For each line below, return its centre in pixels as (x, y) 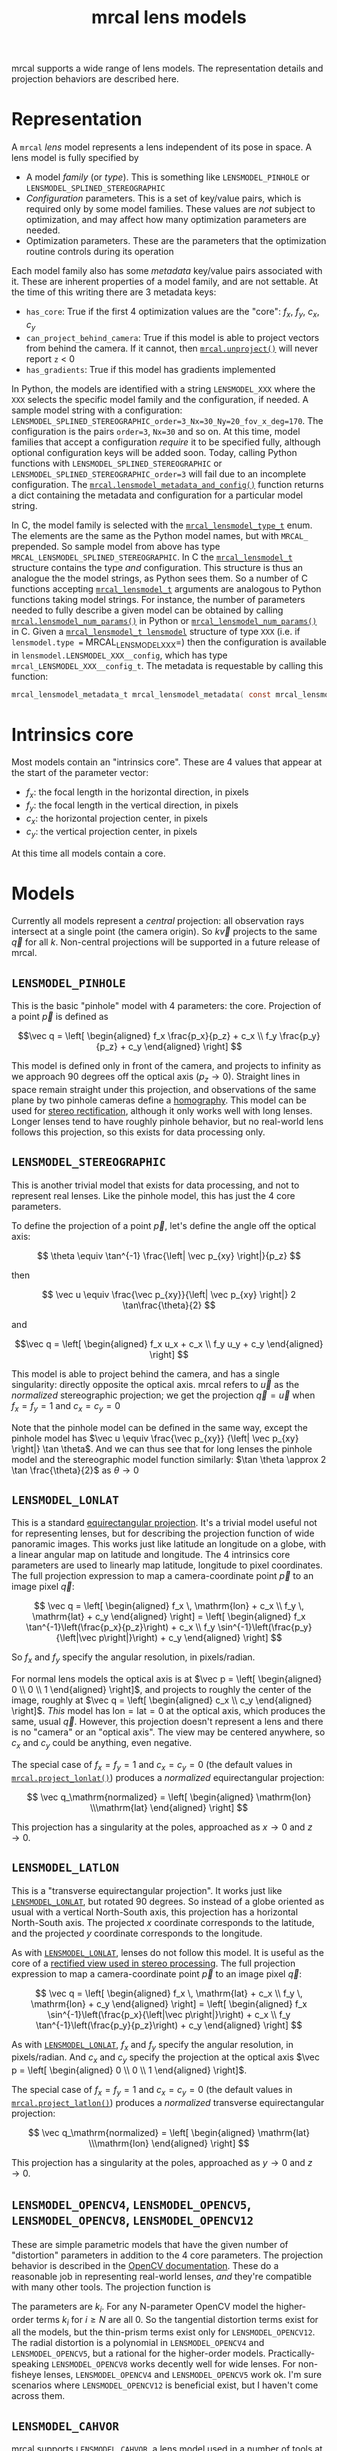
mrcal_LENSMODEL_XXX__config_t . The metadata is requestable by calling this (167, 665)
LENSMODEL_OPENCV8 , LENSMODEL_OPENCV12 (132, 2220)
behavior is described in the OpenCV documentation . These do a (145, 2265)
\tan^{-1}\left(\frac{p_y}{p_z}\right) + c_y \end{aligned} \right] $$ (169, 2025)
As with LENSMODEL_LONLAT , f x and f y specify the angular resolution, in (152, 2045)
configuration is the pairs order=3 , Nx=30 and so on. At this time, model (156, 431)
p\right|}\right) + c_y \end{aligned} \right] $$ (190, 1638)
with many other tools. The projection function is (111, 2287)
